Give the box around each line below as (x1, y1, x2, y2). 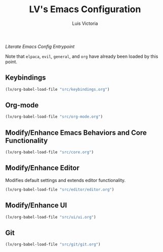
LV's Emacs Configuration (29, 4, 141, 15)
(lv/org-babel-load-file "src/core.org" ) (5, 150, 94, 155)
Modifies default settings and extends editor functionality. (5, 177, 126, 183)
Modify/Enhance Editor (5, 164, 79, 172)
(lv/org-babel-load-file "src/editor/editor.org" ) (5, 187, 114, 192)
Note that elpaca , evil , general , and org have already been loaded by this (5, 53, 158, 59)
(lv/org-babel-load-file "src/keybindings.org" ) (5, 87, 110, 92)
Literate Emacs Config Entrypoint (5, 43, 75, 49)
